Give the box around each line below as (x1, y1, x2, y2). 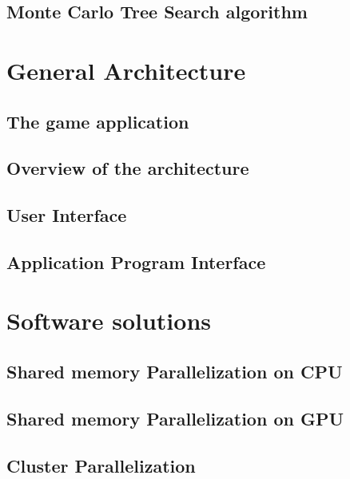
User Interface (6, 203, 127, 228)
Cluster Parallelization (6, 453, 196, 477)
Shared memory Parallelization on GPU (6, 406, 344, 430)
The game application (6, 109, 189, 133)
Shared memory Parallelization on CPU (6, 359, 343, 384)
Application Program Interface (6, 249, 266, 274)
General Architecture (6, 53, 246, 86)
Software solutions (6, 304, 212, 337)
